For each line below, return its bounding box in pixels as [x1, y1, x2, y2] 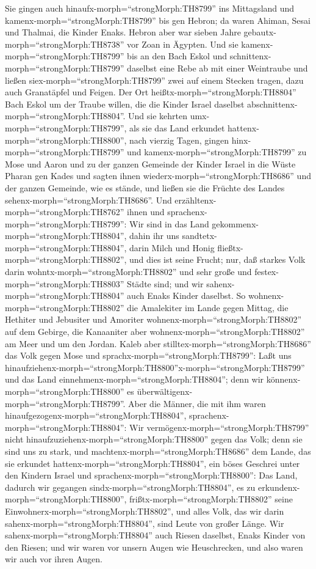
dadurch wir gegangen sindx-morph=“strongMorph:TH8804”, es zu [5, 480, 256, 493]
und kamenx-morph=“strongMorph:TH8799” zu [127, 145, 307, 158]
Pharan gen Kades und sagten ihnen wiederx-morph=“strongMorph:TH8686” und [5, 169, 311, 182]
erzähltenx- [174, 193, 217, 206]
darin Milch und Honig [129, 241, 215, 254]
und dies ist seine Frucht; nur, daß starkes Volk [129, 253, 306, 266]
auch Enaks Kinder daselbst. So [127, 289, 246, 302]
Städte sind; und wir [127, 277, 204, 290]
